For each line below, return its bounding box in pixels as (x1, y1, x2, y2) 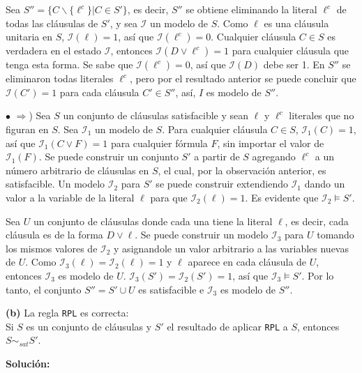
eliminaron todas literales (6, 71, 114, 86)
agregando (252, 149, 296, 164)
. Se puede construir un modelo (135, 227, 269, 242)
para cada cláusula (59, 84, 139, 99)
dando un (304, 176, 345, 191)
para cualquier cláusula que (232, 43, 349, 58)
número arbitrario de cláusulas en (6, 162, 149, 177)
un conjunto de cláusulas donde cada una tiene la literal (33, 213, 273, 228)
